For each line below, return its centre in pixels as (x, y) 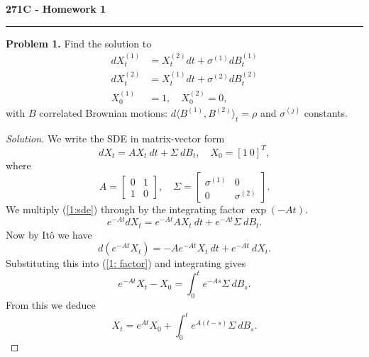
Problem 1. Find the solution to (79, 43)
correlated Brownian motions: (104, 112)
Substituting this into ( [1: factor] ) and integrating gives (126, 263)
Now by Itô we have (49, 234)
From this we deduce (51, 305)
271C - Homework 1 (56, 8)
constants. (326, 112)
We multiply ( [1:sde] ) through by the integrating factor (126, 209)
